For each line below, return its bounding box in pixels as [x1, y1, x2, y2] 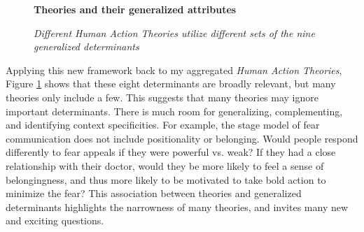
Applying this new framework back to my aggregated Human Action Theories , [6, 62, 342, 77]
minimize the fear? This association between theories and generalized [6, 186, 302, 201]
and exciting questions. [6, 213, 104, 228]
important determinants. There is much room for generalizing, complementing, [6, 103, 343, 118]
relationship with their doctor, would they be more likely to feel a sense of [6, 158, 324, 173]
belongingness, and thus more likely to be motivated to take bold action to [6, 172, 326, 187]
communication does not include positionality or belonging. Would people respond [6, 131, 358, 145]
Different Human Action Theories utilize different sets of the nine [34, 25, 315, 40]
